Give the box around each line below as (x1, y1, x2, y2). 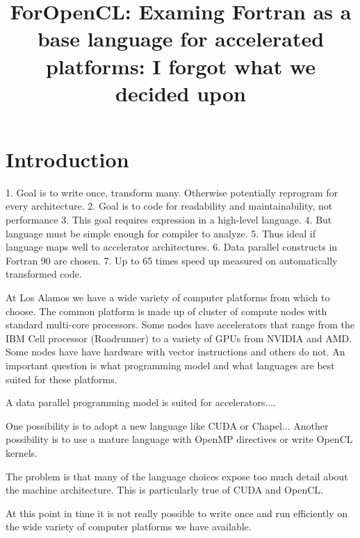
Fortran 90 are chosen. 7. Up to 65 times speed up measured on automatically (6, 253, 338, 267)
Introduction (6, 144, 129, 173)
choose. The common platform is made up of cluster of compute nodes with (6, 303, 327, 318)
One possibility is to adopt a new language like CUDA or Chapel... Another (6, 418, 329, 432)
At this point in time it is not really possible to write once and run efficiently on (6, 505, 347, 520)
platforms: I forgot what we (45, 51, 316, 80)
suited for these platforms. (6, 371, 117, 386)
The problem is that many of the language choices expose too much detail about (6, 469, 348, 483)
